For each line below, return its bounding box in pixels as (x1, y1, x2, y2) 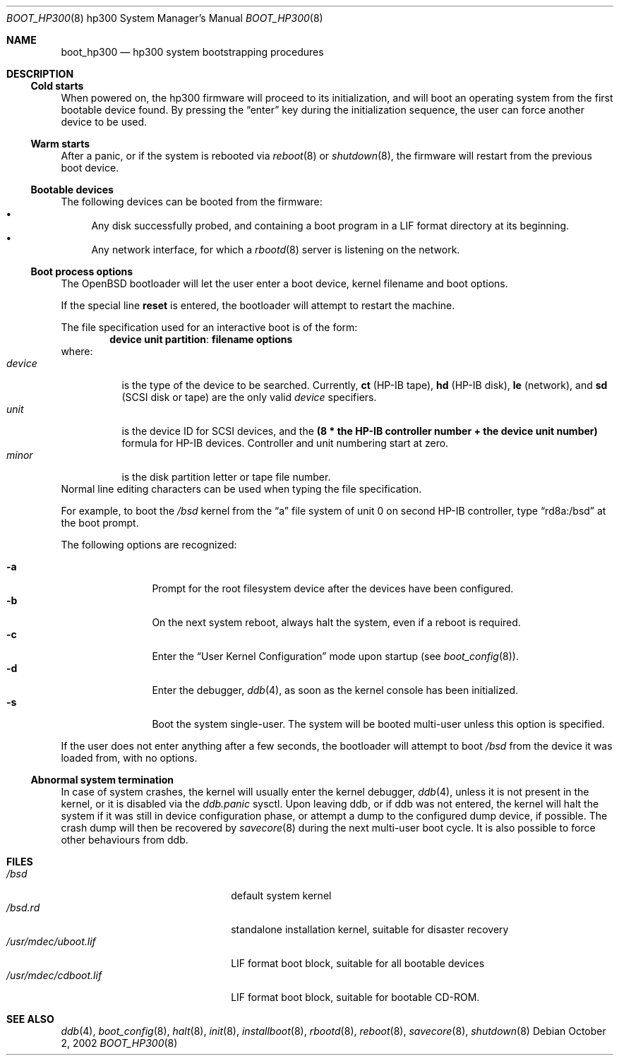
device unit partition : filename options (109, 333, 293, 345)
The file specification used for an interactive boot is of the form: (61, 321, 358, 333)
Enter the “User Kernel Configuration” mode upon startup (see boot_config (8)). (152, 650, 519, 662)
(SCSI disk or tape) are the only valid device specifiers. (121, 391, 377, 403)
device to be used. (61, 116, 148, 128)
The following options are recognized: (61, 539, 237, 551)
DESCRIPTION (6, 68, 74, 80)
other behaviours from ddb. (61, 834, 188, 846)
